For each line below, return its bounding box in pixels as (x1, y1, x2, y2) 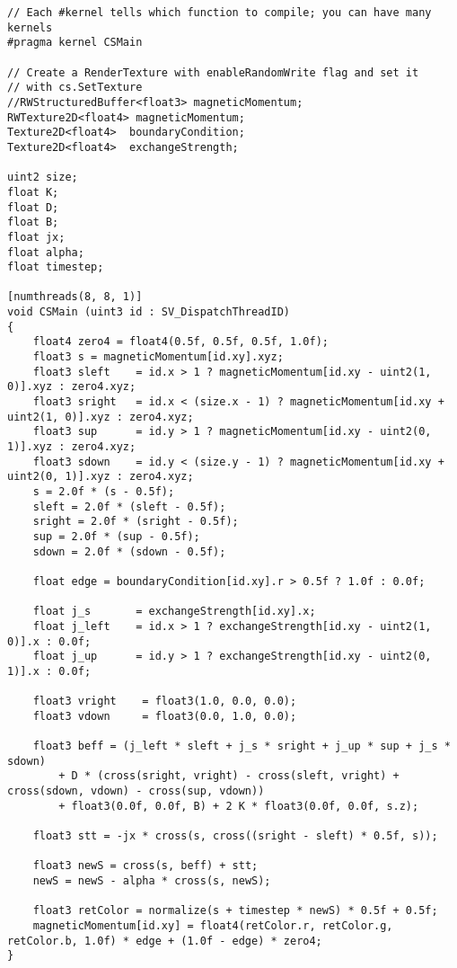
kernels (7, 21, 53, 34)
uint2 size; (7, 171, 78, 184)
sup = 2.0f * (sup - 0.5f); (32, 529, 200, 543)
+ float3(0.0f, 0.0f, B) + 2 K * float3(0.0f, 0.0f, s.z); (58, 799, 419, 813)
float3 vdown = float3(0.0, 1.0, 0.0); (32, 709, 297, 723)
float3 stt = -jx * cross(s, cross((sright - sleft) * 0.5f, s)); (32, 830, 438, 843)
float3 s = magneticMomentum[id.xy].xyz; (32, 351, 284, 364)
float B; (7, 216, 59, 229)
